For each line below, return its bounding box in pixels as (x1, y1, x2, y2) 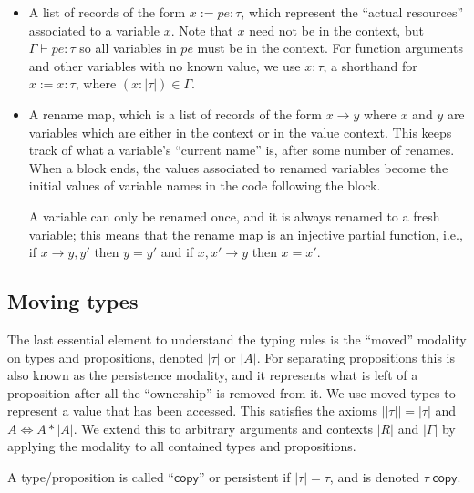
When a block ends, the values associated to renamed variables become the (28, 158, 448, 177)
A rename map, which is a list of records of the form (28, 104, 322, 123)
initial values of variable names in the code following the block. (28, 176, 381, 195)
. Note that (170, 20, 233, 39)
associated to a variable (28, 20, 160, 39)
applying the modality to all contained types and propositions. (7, 437, 356, 456)
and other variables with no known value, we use (28, 56, 301, 75)
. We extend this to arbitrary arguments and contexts (73, 418, 373, 437)
